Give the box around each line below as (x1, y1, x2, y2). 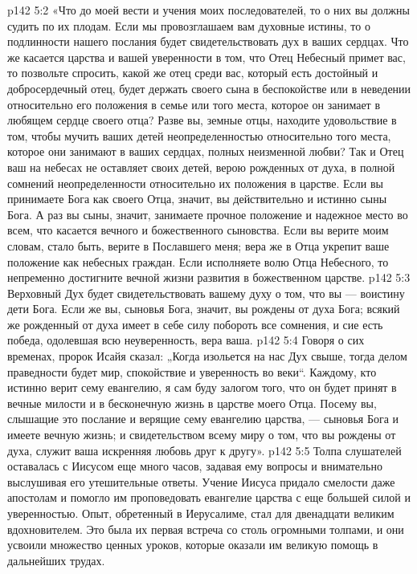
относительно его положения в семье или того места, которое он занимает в (7, 96, 380, 112)
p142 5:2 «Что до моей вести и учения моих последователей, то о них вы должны (7, 2, 410, 18)
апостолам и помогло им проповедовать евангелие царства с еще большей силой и (7, 489, 411, 506)
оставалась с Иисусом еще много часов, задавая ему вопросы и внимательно (7, 458, 382, 474)
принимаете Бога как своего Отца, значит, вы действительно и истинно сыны (7, 190, 387, 207)
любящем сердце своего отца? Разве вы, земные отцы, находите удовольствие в (7, 112, 397, 128)
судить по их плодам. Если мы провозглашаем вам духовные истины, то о (7, 17, 370, 34)
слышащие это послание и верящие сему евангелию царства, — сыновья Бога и (7, 410, 399, 427)
